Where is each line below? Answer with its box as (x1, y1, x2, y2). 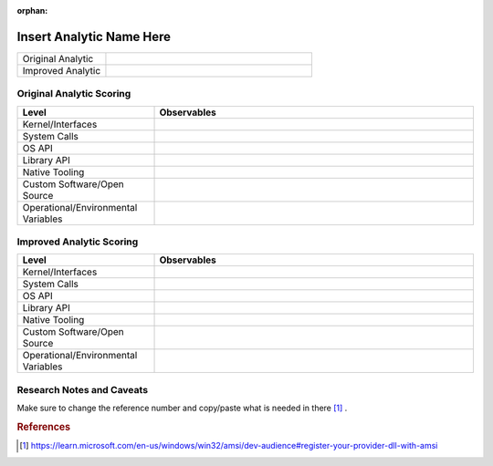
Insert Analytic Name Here (16, 28, 172, 45)
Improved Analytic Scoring (16, 235, 139, 248)
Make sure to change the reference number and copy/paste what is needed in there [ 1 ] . (16, 402, 348, 414)
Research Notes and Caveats (16, 383, 149, 396)
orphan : (16, 5, 48, 16)
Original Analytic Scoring (16, 88, 131, 100)
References (16, 420, 71, 433)
